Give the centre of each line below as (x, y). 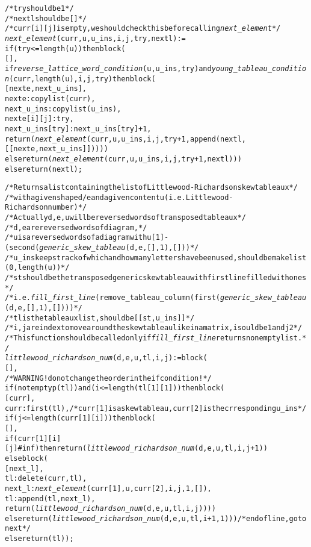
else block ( (26, 458)
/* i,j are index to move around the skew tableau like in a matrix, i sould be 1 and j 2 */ (154, 328)
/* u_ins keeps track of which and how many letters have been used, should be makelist (156, 258)
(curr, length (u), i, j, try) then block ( (82, 79)
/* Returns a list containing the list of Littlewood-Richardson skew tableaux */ (151, 188)
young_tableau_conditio (259, 68)
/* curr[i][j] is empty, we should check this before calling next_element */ (143, 29)
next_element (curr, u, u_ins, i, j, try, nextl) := (95, 38)
